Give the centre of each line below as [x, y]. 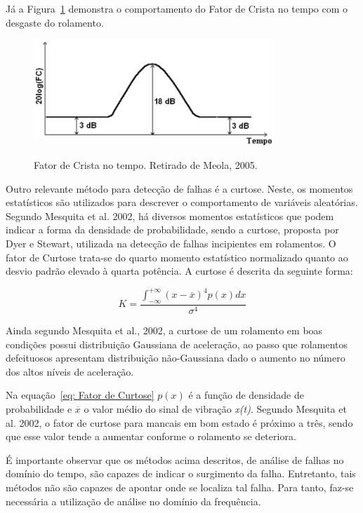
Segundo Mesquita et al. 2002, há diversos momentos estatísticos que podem [170, 216]
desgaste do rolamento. [55, 22]
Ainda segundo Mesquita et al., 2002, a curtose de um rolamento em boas [164, 330]
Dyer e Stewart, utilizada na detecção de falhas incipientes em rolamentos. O [171, 243]
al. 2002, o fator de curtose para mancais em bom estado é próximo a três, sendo [179, 422]
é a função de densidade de [246, 395]
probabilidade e [39, 409]
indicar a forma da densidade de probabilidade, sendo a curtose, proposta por [172, 230]
